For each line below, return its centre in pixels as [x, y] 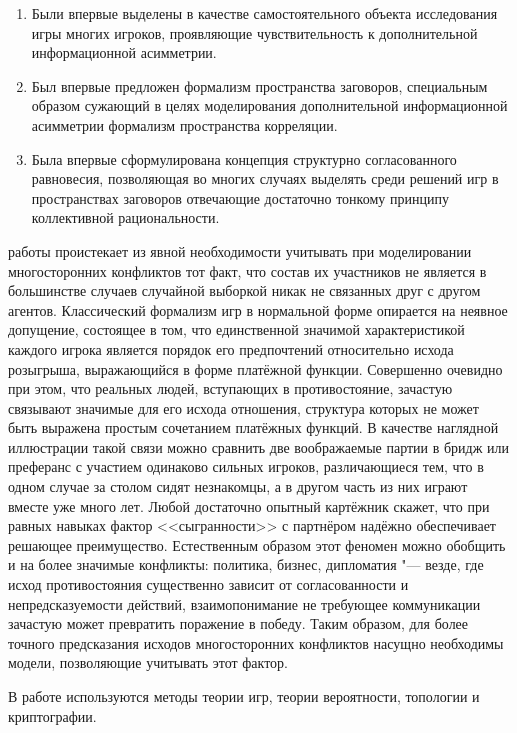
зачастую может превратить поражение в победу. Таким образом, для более [238, 623]
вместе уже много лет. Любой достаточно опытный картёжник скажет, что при [249, 505]
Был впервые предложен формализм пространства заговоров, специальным [259, 85]
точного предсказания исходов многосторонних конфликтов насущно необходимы [256, 642]
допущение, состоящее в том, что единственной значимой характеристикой [236, 329]
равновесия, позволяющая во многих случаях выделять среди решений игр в [265, 178]
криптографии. [52, 715]
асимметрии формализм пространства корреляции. [184, 124]
